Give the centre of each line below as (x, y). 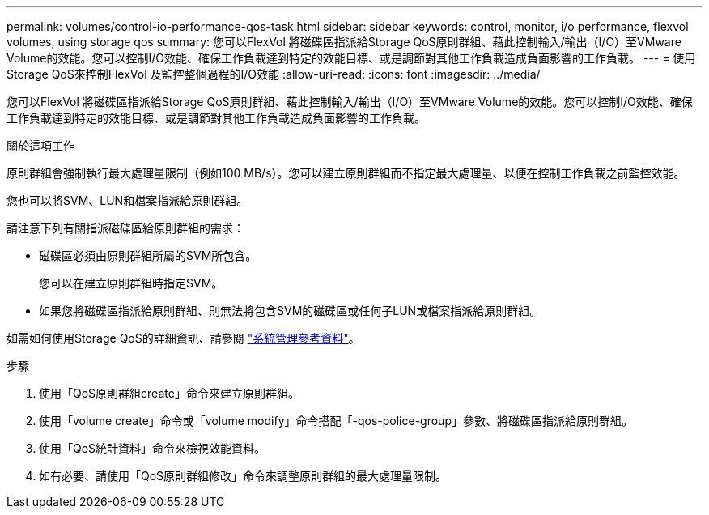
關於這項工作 (40, 145)
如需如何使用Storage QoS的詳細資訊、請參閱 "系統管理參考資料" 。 (183, 338)
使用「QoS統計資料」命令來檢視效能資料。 (153, 448)
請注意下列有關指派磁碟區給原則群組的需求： (125, 228)
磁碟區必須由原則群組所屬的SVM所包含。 (148, 255)
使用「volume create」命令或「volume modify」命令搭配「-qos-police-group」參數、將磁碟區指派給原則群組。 (336, 421)
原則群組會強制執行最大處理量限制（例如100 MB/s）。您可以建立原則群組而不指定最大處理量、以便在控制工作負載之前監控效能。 (346, 173)
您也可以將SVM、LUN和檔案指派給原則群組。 (127, 200)
